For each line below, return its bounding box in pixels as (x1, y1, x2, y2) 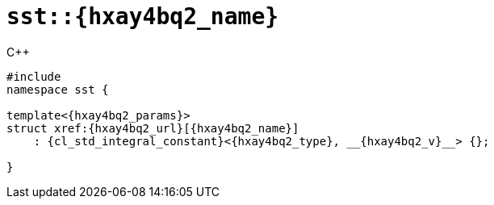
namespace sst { (6, 82, 109, 96)
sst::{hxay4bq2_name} (6, 3, 279, 30)
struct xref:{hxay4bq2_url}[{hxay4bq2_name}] (6, 121, 299, 135)
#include (6, 69, 61, 83)
